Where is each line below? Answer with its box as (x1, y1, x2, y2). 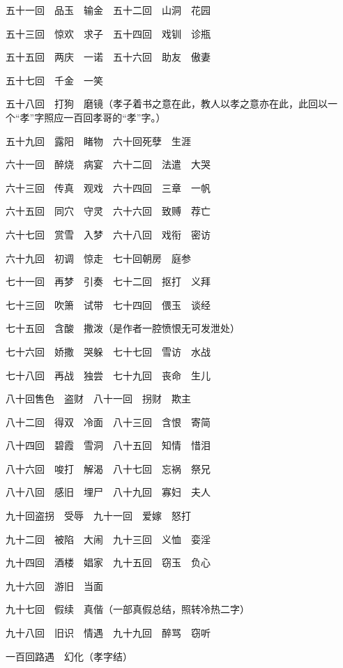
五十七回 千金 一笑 (6, 73, 103, 87)
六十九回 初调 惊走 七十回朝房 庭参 (6, 250, 191, 265)
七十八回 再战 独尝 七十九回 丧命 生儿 (6, 367, 211, 382)
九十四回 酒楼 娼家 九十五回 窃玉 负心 (6, 555, 211, 570)
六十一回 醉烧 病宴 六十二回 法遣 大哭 (6, 157, 211, 172)
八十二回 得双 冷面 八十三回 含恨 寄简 (6, 414, 211, 429)
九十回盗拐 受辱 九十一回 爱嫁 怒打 (6, 508, 191, 523)
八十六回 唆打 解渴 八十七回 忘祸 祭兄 (6, 461, 211, 476)
